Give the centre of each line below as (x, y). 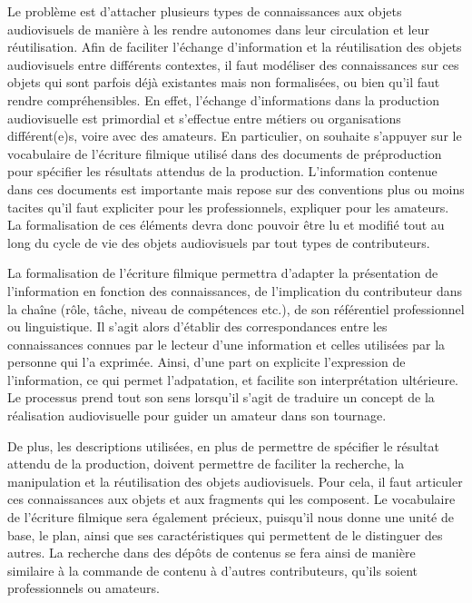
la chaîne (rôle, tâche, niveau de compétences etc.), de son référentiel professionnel (236, 308)
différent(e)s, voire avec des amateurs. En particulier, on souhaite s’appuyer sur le (235, 136)
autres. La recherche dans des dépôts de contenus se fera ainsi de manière (211, 553)
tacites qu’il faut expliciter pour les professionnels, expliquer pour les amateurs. (228, 207)
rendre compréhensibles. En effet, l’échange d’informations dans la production (223, 99)
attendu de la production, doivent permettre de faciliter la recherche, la (206, 464)
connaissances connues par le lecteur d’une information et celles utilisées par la (226, 344)
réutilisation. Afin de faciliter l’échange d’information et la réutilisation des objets (235, 47)
